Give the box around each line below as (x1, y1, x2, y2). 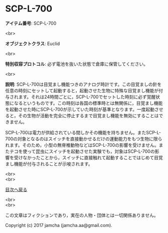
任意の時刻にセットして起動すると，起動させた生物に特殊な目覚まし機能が (5, 87, 159, 93)
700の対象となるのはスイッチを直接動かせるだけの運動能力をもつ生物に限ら (5, 136, 162, 142)
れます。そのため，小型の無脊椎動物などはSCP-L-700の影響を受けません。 (5, 142, 159, 148)
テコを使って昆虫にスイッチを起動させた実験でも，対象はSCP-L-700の (9, 148, 155, 154)
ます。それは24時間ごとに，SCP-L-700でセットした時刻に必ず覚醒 (18, 94, 156, 100)
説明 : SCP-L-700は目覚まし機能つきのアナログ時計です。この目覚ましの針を (5, 81, 162, 87)
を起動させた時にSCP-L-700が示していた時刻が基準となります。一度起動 (5, 106, 154, 112)
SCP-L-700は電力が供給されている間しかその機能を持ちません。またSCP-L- (5, 129, 161, 135)
